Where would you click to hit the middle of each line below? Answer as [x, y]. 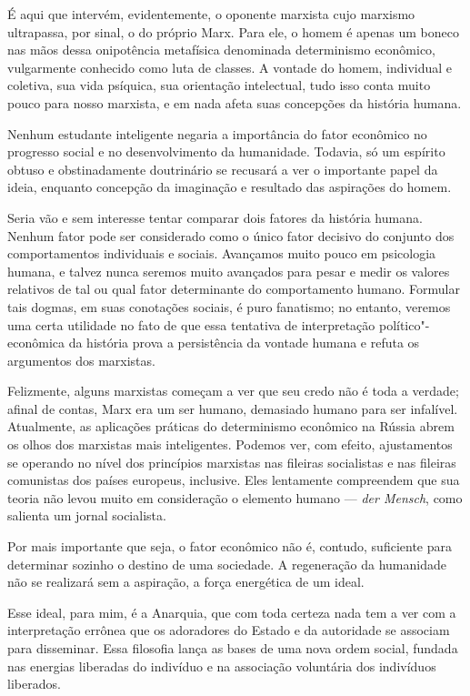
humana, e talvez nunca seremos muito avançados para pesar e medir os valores [229, 271]
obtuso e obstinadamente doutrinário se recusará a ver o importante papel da [223, 169]
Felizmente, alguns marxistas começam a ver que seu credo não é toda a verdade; [233, 391]
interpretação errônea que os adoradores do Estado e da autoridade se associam [229, 630]
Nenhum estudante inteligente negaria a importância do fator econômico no [217, 133]
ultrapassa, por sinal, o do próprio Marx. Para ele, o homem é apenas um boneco [233, 31]
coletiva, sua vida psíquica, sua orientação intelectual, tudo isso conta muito [219, 85]
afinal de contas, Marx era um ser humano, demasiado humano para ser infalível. [233, 408]
